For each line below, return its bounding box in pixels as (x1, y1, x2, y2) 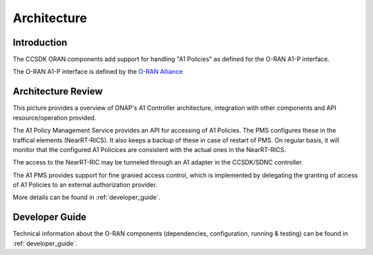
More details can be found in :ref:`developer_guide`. (12, 193, 161, 202)
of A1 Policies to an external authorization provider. (12, 180, 157, 189)
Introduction (12, 37, 68, 48)
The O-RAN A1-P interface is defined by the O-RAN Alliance (12, 68, 183, 76)
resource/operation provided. (12, 113, 97, 122)
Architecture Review (12, 86, 103, 97)
